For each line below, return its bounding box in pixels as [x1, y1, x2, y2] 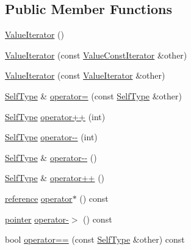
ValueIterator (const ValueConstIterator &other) [5, 48, 187, 61]
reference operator [5, 191, 73, 204]
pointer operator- [5, 212, 69, 225]
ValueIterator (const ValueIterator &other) [5, 69, 165, 82]
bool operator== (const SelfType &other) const [5, 233, 185, 246]
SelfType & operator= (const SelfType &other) [5, 89, 182, 102]
